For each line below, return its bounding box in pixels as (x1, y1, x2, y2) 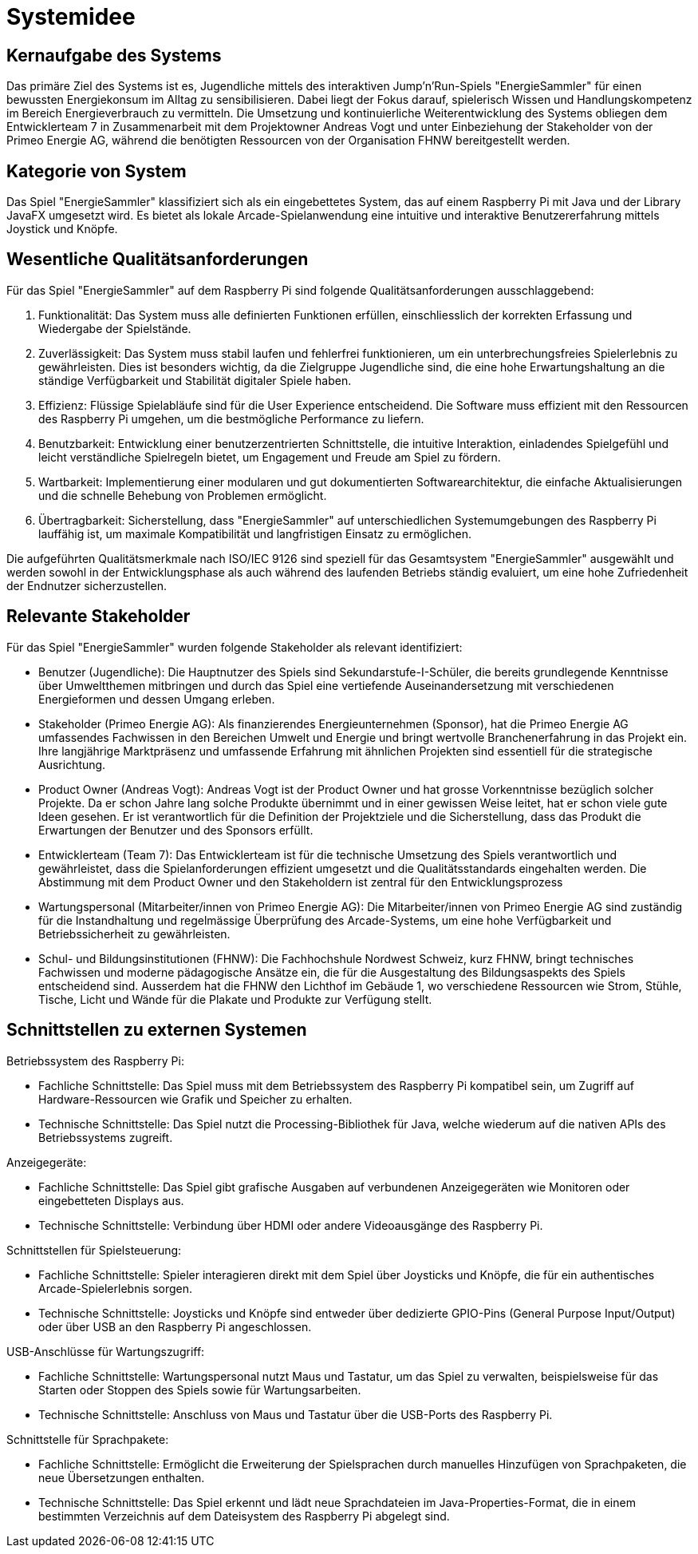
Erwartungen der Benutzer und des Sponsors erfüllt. (38, 823, 314, 837)
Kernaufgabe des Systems (6, 45, 222, 65)
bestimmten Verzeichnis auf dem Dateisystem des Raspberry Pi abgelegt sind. (38, 1508, 450, 1523)
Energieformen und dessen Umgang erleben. (38, 692, 275, 706)
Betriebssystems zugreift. (38, 1130, 173, 1144)
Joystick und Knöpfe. (6, 222, 118, 236)
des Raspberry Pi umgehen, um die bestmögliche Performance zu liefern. (38, 411, 424, 426)
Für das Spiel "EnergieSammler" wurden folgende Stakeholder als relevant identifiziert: (6, 640, 463, 654)
